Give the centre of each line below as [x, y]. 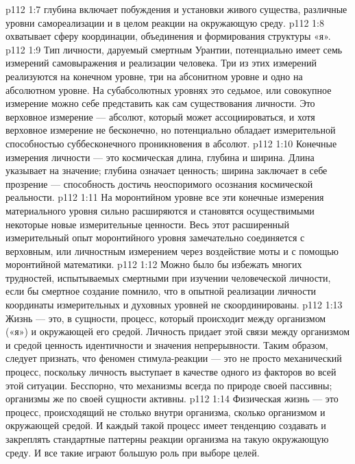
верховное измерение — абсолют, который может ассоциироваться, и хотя [160, 116]
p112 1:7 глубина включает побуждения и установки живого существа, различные [176, 9]
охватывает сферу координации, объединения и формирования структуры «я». [168, 36]
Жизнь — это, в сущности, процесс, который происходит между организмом [166, 318]
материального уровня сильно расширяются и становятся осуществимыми [160, 210]
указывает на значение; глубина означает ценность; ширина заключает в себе [167, 170]
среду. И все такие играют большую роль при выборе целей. [133, 452]
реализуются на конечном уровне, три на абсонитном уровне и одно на [154, 76]
